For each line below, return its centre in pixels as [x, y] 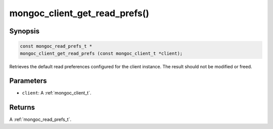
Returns [22, 107]
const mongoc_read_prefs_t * [56, 46]
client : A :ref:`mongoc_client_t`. [57, 93]
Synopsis [25, 31]
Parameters [28, 81]
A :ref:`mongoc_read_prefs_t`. [40, 119]
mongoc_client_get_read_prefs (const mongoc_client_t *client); [101, 53]
